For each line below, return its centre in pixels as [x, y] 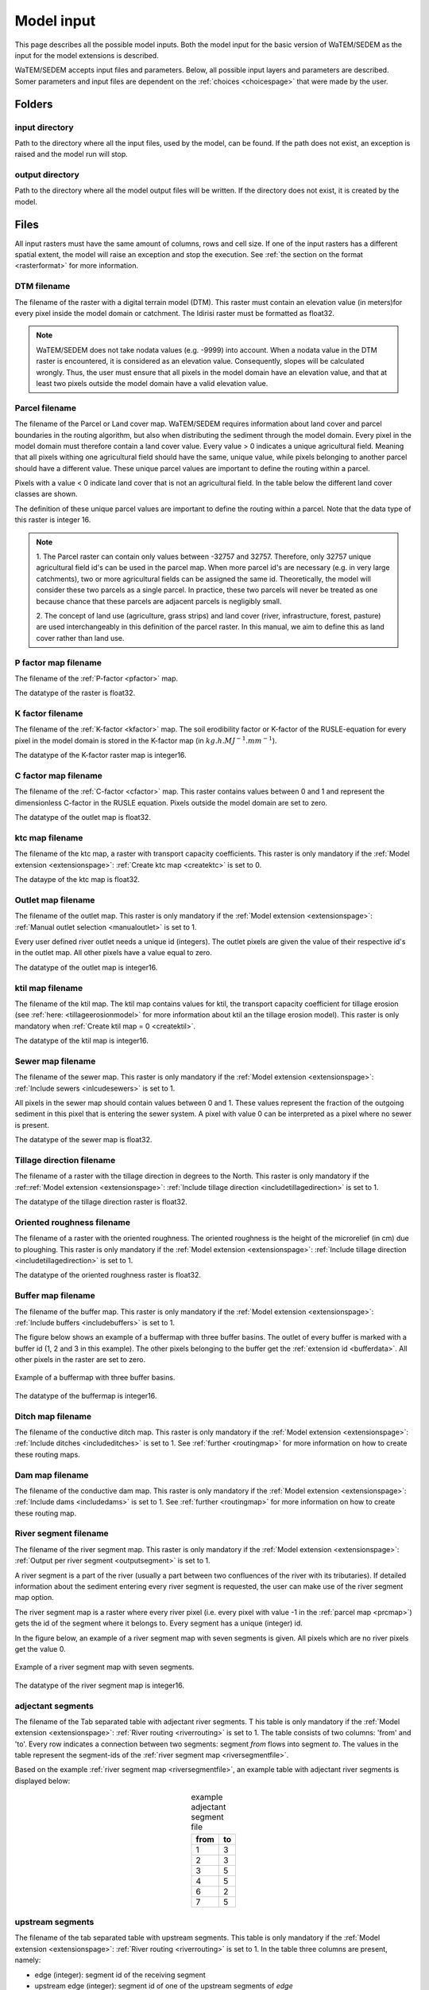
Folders [34, 104]
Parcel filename [46, 408]
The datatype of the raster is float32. [75, 693]
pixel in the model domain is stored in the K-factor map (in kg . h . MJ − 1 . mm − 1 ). [146, 740]
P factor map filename [58, 662]
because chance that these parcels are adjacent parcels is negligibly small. [159, 601]
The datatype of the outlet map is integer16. [86, 967]
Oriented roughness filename [73, 1222]
